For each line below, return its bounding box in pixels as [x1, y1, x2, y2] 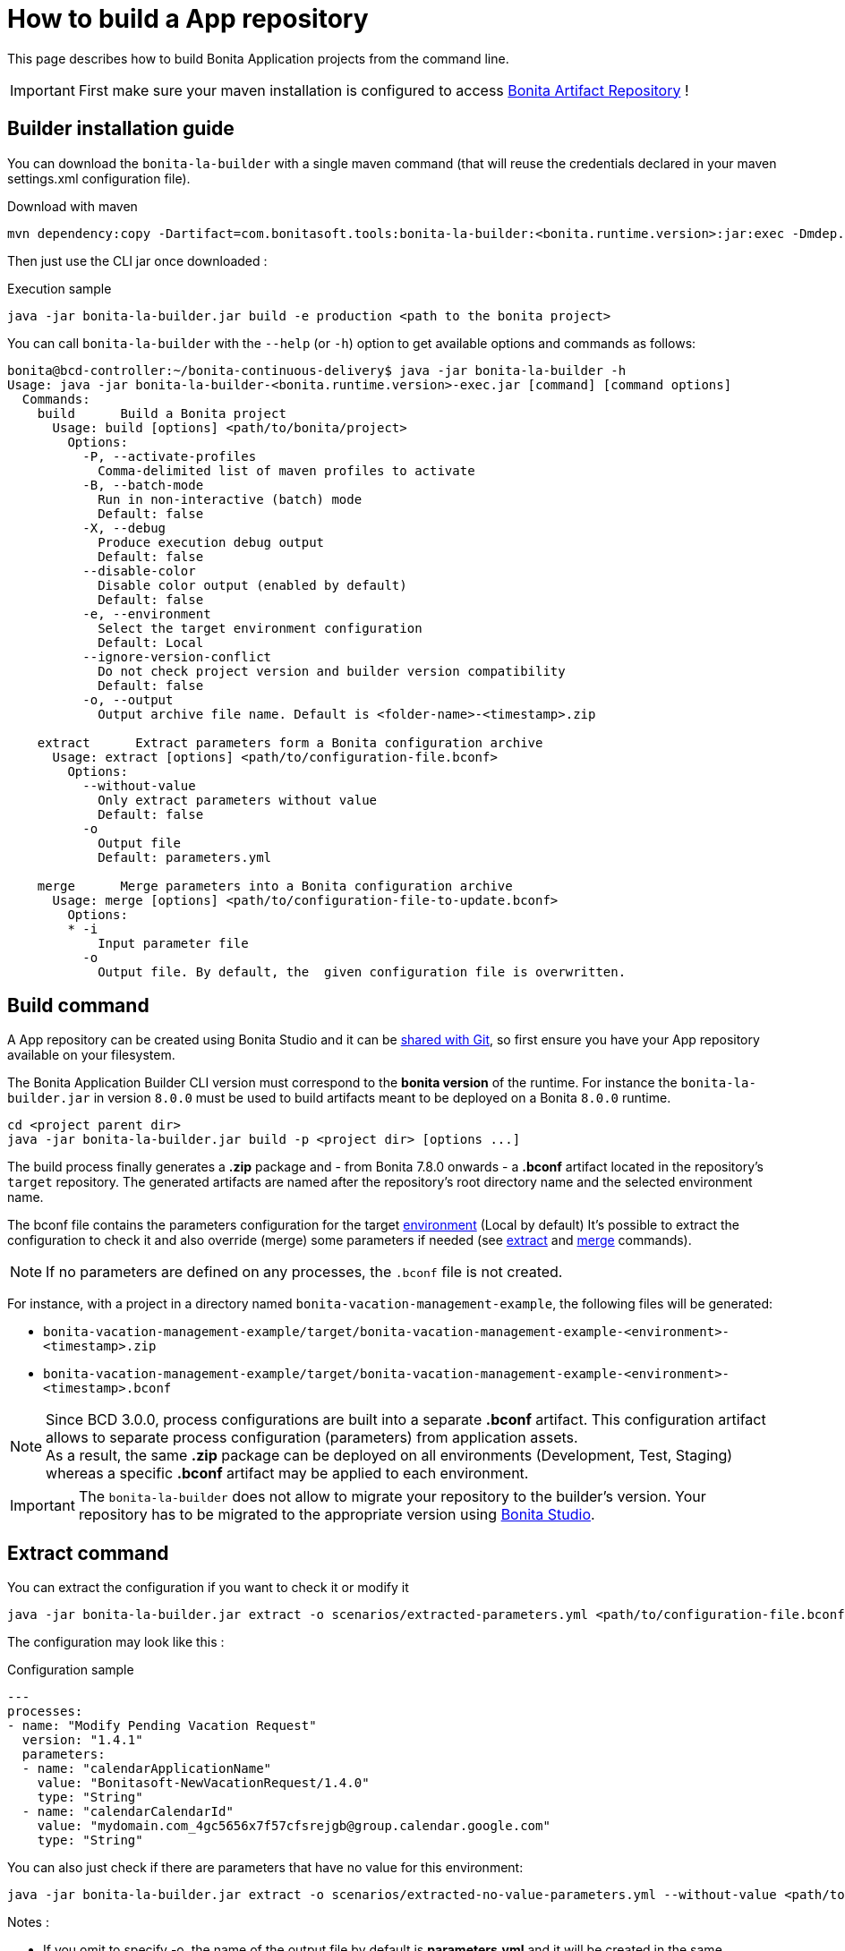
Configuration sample [7, 1662, 134, 1678]
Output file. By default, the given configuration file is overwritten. [98, 964, 627, 979]
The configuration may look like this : [7, 1634, 225, 1650]
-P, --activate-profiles [82, 448, 257, 464]
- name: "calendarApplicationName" [21, 1761, 272, 1776]
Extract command [7, 1541, 169, 1564]
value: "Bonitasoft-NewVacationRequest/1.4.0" [37, 1776, 370, 1791]
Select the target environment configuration [98, 620, 422, 635]
